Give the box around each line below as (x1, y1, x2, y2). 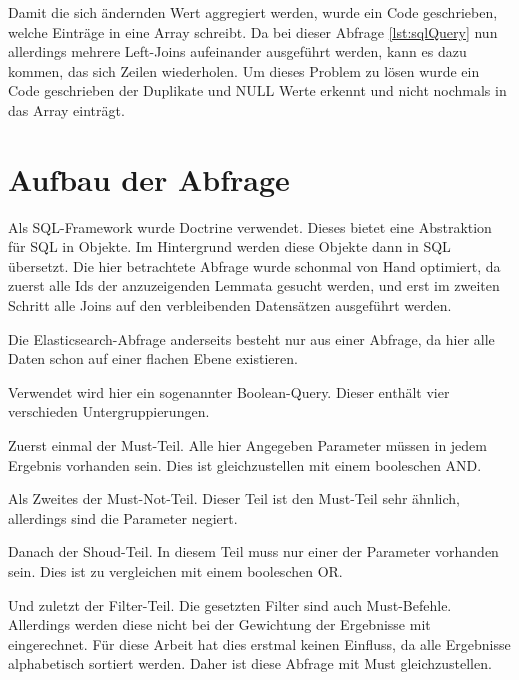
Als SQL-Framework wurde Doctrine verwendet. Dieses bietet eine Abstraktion (8, 216, 492, 237)
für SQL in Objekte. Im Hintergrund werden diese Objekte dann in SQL (8, 236, 451, 257)
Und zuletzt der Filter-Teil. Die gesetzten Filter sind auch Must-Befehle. (8, 594, 452, 615)
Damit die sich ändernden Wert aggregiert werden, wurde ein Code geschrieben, (8, 2, 498, 22)
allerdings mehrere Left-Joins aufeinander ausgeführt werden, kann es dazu (8, 41, 467, 62)
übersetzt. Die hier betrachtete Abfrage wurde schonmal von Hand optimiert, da (8, 255, 501, 276)
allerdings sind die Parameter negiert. (8, 507, 238, 528)
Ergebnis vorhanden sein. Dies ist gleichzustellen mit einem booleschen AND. (8, 454, 482, 475)
